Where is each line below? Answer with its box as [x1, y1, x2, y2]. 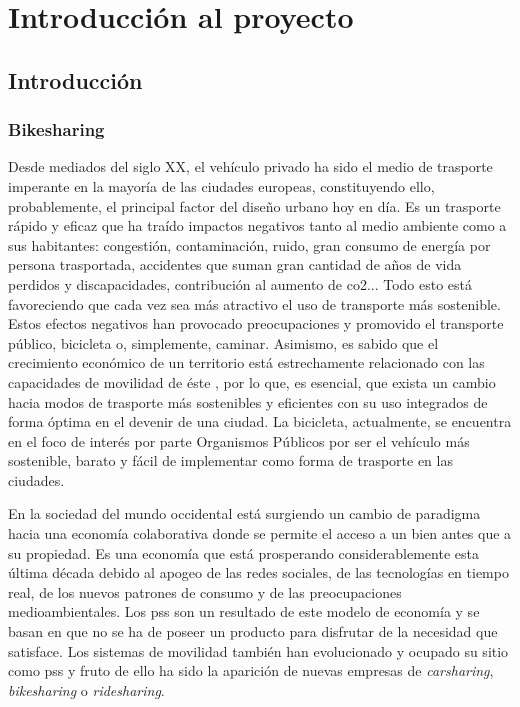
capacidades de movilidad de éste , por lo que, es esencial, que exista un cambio [8, 371, 496, 392]
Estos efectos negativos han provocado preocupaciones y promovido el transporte [8, 313, 504, 334]
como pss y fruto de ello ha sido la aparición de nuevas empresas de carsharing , [8, 660, 494, 681]
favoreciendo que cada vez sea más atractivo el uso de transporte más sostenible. [8, 293, 501, 314]
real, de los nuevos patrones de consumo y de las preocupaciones [8, 581, 402, 602]
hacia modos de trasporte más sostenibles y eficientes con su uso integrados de [8, 391, 488, 412]
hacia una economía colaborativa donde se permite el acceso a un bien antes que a [8, 523, 512, 544]
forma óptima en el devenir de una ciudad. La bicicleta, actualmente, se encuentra [8, 411, 512, 432]
